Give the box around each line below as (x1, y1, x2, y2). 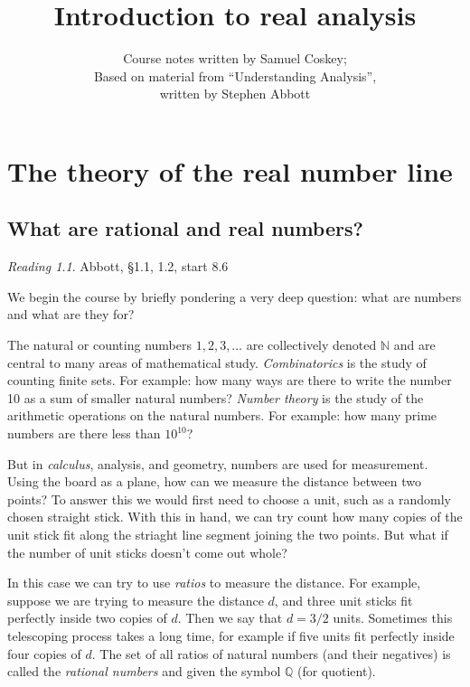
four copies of (7, 644, 81, 663)
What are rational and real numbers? (7, 214, 363, 242)
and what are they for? (7, 305, 135, 324)
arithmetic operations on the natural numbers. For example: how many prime (7, 406, 437, 425)
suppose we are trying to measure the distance (7, 590, 264, 609)
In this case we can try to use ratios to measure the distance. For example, (7, 573, 421, 592)
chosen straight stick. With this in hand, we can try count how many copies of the (7, 507, 463, 526)
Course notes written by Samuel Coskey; (123, 49, 347, 68)
